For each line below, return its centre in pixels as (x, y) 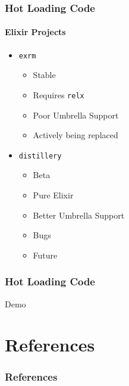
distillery (40, 156)
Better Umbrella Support (79, 215)
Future (45, 255)
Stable (44, 75)
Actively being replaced (75, 135)
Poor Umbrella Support (76, 115)
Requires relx (59, 94)
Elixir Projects (35, 32)
